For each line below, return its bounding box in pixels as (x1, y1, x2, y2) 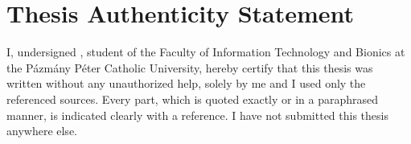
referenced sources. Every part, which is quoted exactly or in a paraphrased (6, 90, 379, 107)
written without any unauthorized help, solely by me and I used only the (6, 75, 366, 92)
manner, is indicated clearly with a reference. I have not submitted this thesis (6, 106, 388, 123)
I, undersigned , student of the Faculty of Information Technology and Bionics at (6, 43, 405, 60)
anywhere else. (6, 122, 77, 139)
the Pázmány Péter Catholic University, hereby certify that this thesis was (6, 59, 373, 76)
